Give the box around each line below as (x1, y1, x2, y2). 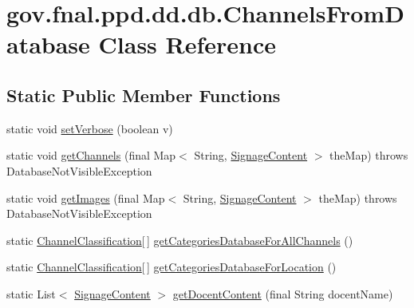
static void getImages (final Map (6, 189, 165, 206)
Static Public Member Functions (6, 82, 281, 107)
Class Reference (98, 28, 277, 61)
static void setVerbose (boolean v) (6, 120, 173, 136)
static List (6, 285, 56, 302)
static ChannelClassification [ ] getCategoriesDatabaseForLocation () (6, 259, 337, 275)
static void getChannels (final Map (6, 147, 176, 164)
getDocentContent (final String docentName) (172, 285, 393, 302)
